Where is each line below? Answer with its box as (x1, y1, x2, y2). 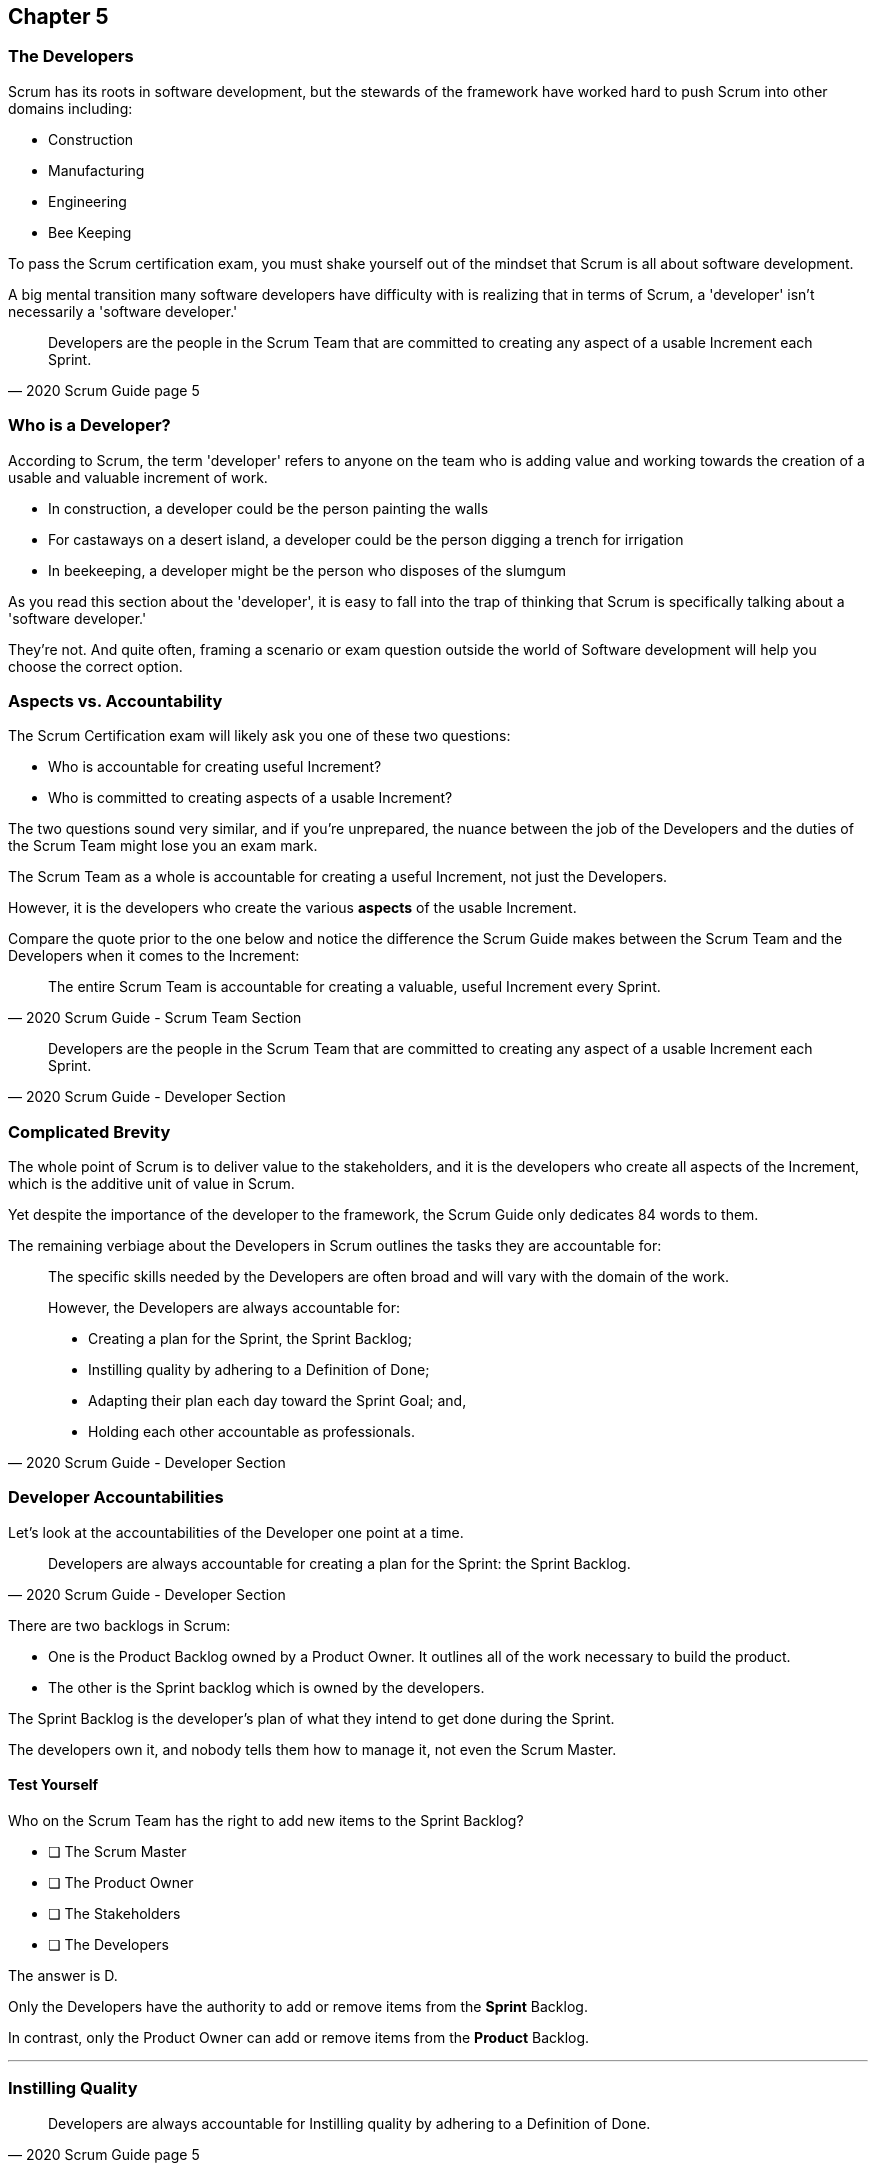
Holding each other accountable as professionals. (88, 1423, 415, 1441)
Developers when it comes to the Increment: (8, 947, 300, 965)
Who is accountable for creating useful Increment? (48, 758, 382, 776)
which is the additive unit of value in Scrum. (8, 1175, 295, 1193)
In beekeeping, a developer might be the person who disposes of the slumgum (48, 561, 566, 579)
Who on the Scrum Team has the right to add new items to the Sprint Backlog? (8, 1812, 524, 1830)
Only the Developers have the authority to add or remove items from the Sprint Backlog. (8, 1998, 588, 2016)
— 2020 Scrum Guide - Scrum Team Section (8, 1009, 302, 1027)
